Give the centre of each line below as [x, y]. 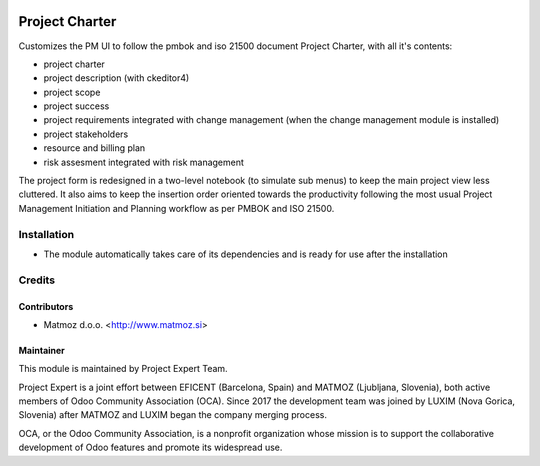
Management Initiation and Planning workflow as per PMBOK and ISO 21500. [176, 208]
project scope [72, 92]
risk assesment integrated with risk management [144, 162]
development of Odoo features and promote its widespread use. [150, 447]
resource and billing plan [94, 148]
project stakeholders [86, 134]
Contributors [46, 306]
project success [76, 106]
